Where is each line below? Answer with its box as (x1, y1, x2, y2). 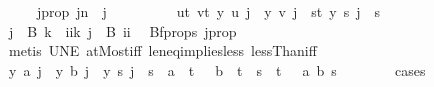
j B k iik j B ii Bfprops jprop (8, 20, 237, 41)
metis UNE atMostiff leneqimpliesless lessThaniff (8, 40, 317, 61)
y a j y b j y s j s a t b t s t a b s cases (8, 59, 426, 80)
